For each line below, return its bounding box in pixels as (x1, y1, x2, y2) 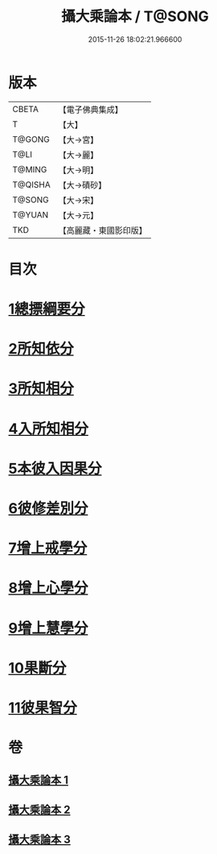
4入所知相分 (8, 420, 88, 437)
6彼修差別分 (8, 500, 88, 517)
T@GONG (12, 134, 50, 145)
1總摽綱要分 (8, 300, 86, 318)
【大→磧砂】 (58, 179, 107, 190)
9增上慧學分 (8, 619, 88, 637)
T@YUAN (12, 209, 49, 220)
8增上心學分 (8, 579, 88, 597)
